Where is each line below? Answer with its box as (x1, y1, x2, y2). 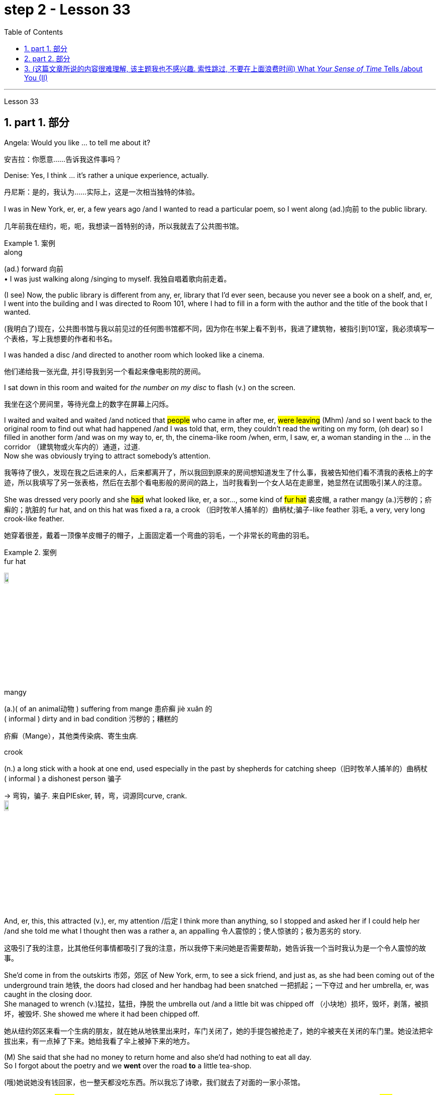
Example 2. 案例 (4, 547, 57, 557)
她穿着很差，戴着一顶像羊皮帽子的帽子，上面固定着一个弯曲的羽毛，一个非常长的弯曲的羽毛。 (4, 530, 313, 539)
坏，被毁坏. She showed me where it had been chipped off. (4, 1009, 200, 1018)
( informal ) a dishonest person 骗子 (4, 774, 122, 783)
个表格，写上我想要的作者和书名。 (4, 334, 117, 343)
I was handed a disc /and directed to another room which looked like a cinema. (4, 350, 265, 359)
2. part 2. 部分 (24, 54, 70, 63)
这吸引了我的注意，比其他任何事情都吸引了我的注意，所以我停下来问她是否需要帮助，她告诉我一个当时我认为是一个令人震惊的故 (4, 943, 426, 952)
